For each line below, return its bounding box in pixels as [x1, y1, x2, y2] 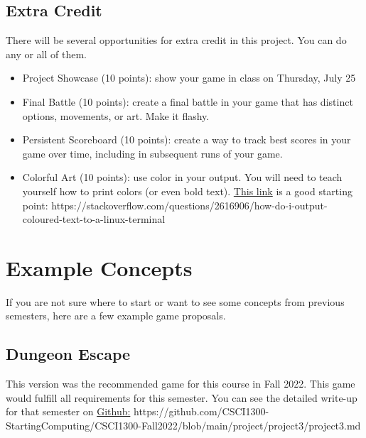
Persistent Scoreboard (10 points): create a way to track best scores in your [22, 132, 351, 147]
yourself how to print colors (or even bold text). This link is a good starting [22, 183, 352, 198]
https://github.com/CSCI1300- [134, 404, 269, 419]
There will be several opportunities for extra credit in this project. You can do [6, 33, 347, 48]
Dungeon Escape [6, 343, 131, 365]
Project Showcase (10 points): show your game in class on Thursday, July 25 [22, 70, 356, 85]
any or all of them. [6, 46, 87, 61]
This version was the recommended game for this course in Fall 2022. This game [6, 376, 355, 391]
